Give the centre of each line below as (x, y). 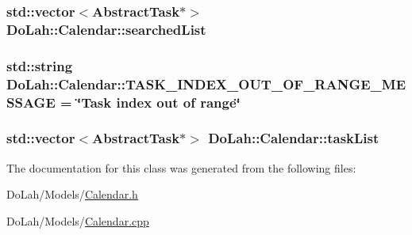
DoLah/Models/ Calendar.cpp (78, 220)
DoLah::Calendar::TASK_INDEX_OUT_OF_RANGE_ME (206, 83)
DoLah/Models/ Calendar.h (72, 194)
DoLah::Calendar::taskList (294, 138)
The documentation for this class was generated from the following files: (181, 167)
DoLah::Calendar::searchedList (106, 29)
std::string (40, 65)
